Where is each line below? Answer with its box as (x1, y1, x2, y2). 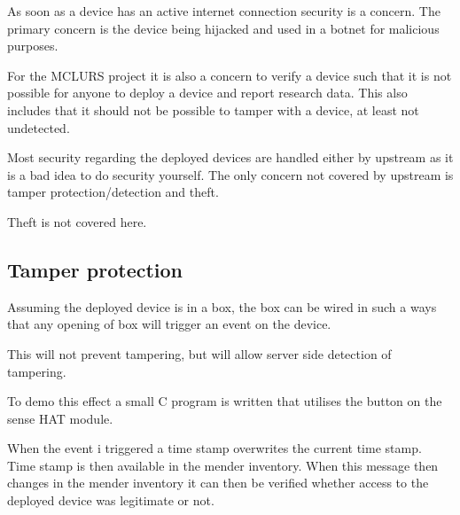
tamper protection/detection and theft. (7, 183, 219, 201)
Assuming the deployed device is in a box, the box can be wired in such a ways (7, 297, 437, 316)
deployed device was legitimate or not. (7, 491, 214, 510)
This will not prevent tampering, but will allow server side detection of (7, 344, 392, 363)
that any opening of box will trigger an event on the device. (7, 315, 331, 333)
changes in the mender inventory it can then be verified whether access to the (7, 473, 429, 492)
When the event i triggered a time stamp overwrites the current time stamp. (7, 439, 422, 457)
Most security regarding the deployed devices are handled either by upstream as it (7, 148, 454, 167)
